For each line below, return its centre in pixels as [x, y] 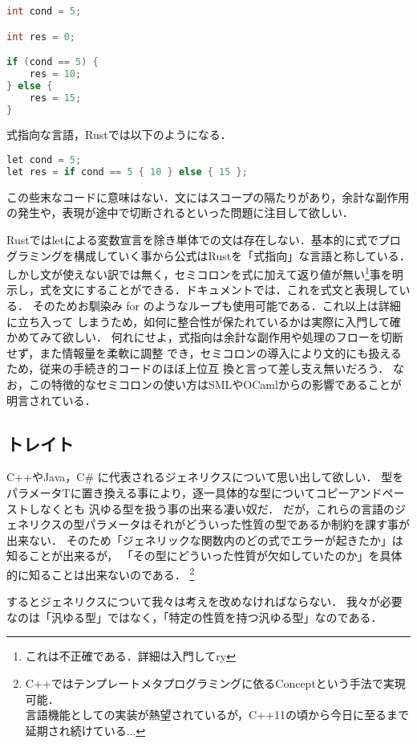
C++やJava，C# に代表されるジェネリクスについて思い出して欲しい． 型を [205, 477]
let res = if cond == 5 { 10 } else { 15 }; [127, 172]
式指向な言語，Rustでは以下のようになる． [119, 135]
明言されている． [51, 400]
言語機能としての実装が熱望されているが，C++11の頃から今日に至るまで [217, 715]
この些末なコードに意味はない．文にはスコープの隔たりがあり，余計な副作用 [208, 196]
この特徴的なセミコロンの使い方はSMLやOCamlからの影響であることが [215, 384]
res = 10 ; [55, 74]
